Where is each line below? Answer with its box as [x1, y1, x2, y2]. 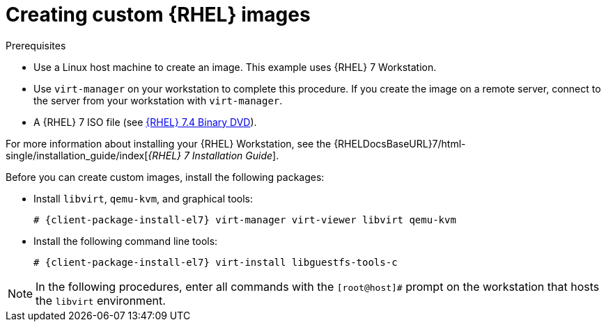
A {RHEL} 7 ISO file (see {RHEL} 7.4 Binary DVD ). [33, 115, 257, 128]
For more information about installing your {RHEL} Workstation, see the [6, 137, 332, 150]
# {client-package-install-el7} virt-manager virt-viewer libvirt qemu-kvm [33, 214, 456, 225]
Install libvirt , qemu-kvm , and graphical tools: [33, 192, 254, 205]
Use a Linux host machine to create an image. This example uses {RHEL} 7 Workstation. [33, 61, 437, 73]
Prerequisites [6, 39, 66, 51]
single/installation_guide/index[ [6, 149, 148, 161]
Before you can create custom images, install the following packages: [6, 170, 325, 183]
